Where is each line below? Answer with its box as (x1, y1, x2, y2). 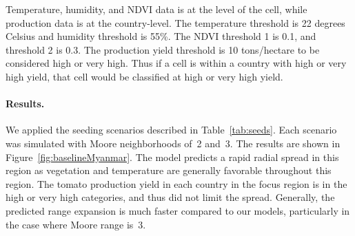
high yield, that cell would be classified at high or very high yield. (6, 69, 283, 83)
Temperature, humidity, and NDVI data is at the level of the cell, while (6, 2, 307, 16)
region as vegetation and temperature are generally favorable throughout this (6, 163, 332, 178)
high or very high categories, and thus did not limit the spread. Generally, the (6, 190, 335, 204)
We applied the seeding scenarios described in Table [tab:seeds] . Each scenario (6, 122, 337, 137)
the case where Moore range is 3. (6, 217, 146, 231)
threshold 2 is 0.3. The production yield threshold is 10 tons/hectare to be (6, 42, 320, 56)
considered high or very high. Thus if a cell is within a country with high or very (6, 56, 347, 70)
